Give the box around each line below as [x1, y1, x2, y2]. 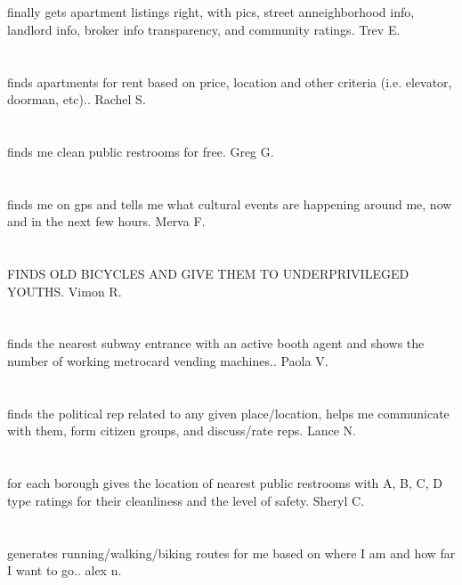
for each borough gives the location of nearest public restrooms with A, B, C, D [7, 474, 442, 492]
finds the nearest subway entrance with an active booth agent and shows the [7, 334, 425, 353]
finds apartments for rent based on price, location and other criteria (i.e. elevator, [7, 72, 452, 91]
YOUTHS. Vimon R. [7, 281, 122, 300]
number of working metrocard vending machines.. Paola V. [7, 352, 328, 370]
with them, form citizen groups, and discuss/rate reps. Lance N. [7, 421, 356, 440]
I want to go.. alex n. [7, 561, 122, 580]
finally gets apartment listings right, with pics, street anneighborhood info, [7, 3, 415, 21]
